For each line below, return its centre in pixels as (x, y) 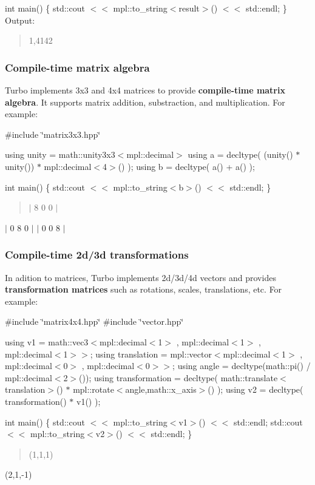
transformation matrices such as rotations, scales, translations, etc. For (144, 289)
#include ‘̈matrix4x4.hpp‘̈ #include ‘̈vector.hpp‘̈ (94, 321)
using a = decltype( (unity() (240, 154)
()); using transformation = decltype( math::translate (178, 377)
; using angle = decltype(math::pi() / (242, 366)
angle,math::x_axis (161, 389)
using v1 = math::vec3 (47, 341)
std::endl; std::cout (268, 422)
